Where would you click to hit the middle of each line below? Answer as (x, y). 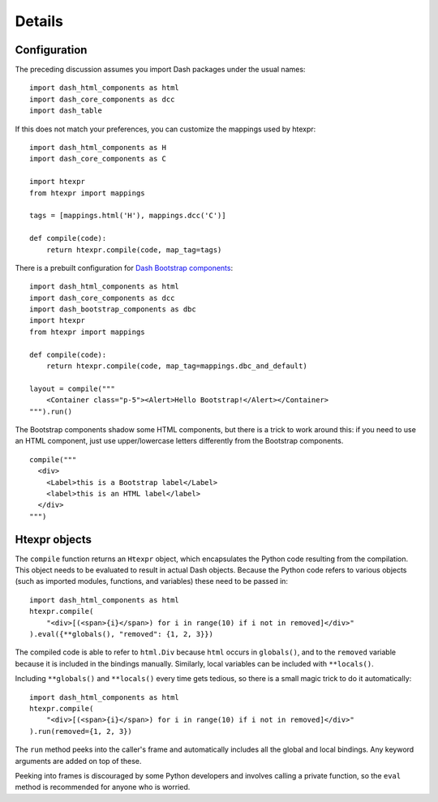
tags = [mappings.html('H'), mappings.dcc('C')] (128, 216)
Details (39, 21)
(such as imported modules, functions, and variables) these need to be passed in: (151, 581)
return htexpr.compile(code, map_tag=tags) (134, 250)
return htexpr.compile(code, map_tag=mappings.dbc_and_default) (176, 366)
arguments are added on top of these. (78, 761)
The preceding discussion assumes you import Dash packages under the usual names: (160, 70)
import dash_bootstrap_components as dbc (113, 309)
